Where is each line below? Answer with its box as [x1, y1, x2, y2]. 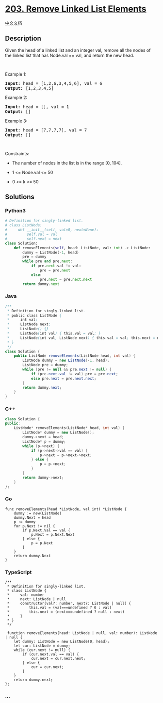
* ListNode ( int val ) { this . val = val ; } [7, 331, 101, 336]
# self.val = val [5, 232, 57, 237]
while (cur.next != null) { [14, 648, 70, 653]
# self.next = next [5, 236, 62, 241]
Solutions [5, 193, 35, 201]
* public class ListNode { [7, 313, 62, 318]
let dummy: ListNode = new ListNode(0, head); [14, 639, 110, 644]
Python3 [5, 208, 26, 214]
